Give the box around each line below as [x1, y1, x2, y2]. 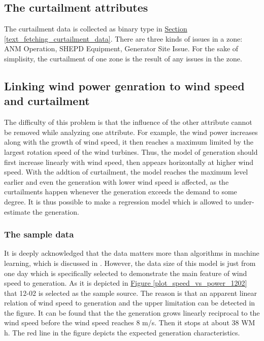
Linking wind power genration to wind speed [4, 78, 245, 93]
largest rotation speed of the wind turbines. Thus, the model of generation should [4, 146, 258, 157]
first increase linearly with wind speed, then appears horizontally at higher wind [4, 156, 253, 167]
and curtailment [4, 93, 90, 109]
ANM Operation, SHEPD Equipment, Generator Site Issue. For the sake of [4, 43, 239, 54]
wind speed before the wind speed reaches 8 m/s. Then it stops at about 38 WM [4, 317, 255, 328]
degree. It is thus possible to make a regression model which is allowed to [4, 196, 232, 207]
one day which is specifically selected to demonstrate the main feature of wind [4, 267, 247, 278]
